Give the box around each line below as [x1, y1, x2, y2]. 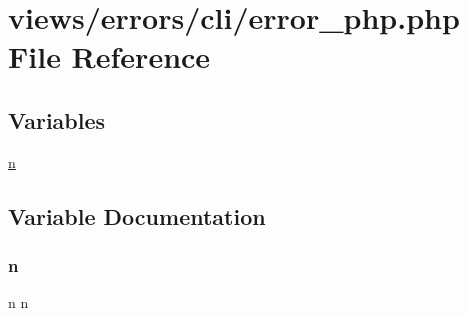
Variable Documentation [8, 200, 266, 231]
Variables [8, 104, 106, 135]
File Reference [8, 36, 211, 77]
